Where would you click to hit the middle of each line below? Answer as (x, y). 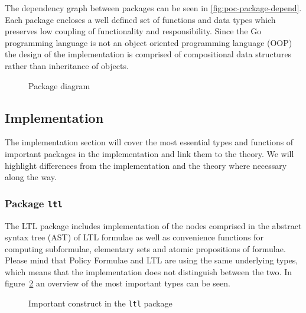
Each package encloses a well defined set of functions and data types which (140, 19)
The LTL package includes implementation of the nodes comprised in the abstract (153, 225)
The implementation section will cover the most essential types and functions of (149, 142)
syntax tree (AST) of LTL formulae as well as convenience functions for (134, 237)
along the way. (31, 177)
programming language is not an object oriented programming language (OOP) (149, 42)
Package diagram (59, 85)
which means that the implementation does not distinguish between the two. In (149, 271)
